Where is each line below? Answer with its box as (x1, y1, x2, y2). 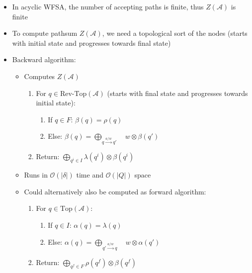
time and (76, 170, 103, 180)
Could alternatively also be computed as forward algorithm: (24, 186, 206, 196)
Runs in (24, 170, 48, 180)
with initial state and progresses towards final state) (12, 37, 171, 48)
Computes (24, 71, 55, 81)
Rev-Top (60, 90, 87, 97)
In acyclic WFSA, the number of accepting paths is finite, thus (12, 1, 204, 11)
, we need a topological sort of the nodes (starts (102, 28, 248, 38)
